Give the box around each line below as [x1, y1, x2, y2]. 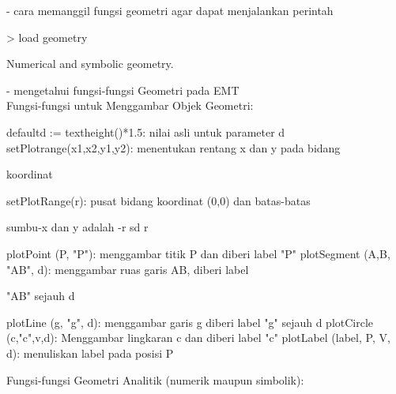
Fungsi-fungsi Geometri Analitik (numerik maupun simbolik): [6, 371, 304, 388]
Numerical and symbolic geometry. [6, 55, 174, 72]
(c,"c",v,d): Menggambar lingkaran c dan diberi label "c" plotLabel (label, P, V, [6, 329, 390, 346]
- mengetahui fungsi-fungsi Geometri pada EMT [6, 81, 239, 98]
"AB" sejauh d [6, 287, 75, 304]
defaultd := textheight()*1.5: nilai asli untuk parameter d [6, 123, 285, 140]
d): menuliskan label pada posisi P [6, 344, 174, 361]
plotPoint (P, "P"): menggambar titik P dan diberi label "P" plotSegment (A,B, [6, 245, 390, 261]
